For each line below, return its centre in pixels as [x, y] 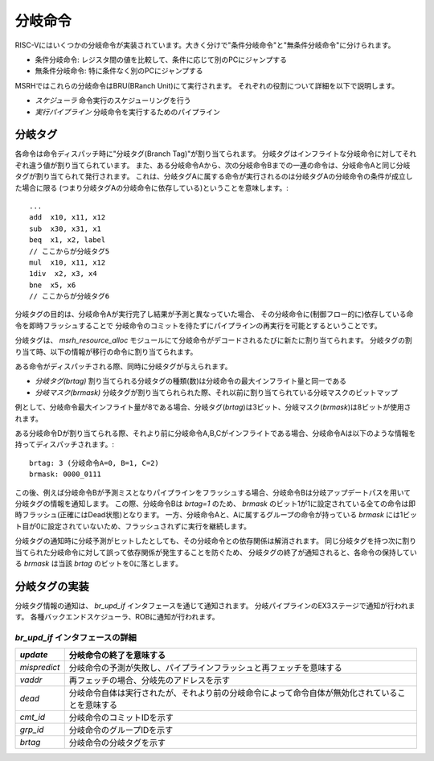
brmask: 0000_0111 [66, 474]
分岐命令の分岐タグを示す [117, 742]
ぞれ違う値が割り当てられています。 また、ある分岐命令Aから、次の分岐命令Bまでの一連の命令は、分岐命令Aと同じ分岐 [213, 165]
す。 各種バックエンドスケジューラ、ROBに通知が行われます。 [117, 617]
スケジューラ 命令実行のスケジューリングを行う [113, 101]
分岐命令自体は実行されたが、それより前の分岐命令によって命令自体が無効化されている [233, 693]
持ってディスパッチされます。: [64, 444]
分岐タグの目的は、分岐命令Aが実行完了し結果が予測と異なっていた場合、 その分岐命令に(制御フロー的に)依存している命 [214, 315]
